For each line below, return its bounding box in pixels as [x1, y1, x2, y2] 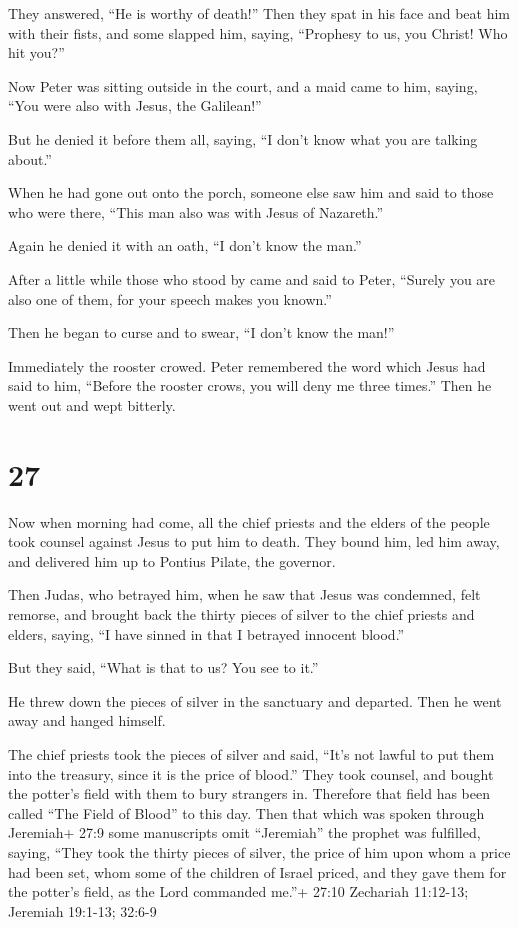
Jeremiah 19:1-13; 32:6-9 [8, 900, 157, 921]
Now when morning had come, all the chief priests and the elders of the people [8, 511, 490, 532]
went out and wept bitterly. [8, 394, 176, 415]
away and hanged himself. [8, 710, 166, 731]
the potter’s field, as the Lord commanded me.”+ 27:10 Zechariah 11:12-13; [8, 881, 469, 902]
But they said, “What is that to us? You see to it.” [8, 657, 319, 678]
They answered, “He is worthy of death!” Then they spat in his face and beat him [8, 3, 511, 23]
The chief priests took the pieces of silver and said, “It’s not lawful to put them [8, 743, 495, 764]
